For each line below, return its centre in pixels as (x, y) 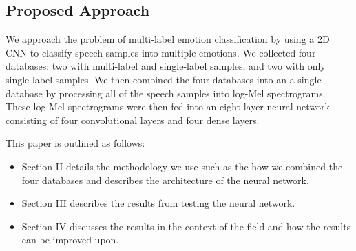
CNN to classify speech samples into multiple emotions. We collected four (161, 52)
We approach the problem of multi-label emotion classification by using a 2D (168, 39)
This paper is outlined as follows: (75, 143)
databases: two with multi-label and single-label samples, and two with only (166, 66)
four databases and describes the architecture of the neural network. (165, 180)
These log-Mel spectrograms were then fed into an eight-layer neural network (168, 107)
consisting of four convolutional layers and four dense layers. (133, 120)
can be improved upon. (70, 240)
